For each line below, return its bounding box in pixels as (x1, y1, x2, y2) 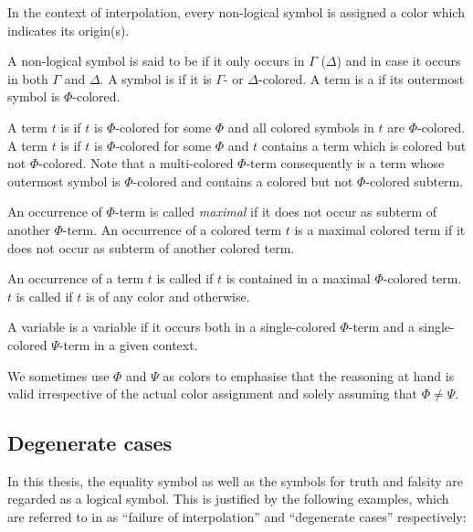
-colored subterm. (365, 171, 464, 190)
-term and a (348, 317, 415, 336)
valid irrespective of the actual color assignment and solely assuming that (7, 384, 417, 403)
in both (7, 69, 48, 88)
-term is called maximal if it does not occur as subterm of (114, 202, 437, 221)
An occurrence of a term (7, 269, 144, 288)
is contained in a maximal (226, 269, 371, 288)
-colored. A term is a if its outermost (258, 69, 465, 88)
